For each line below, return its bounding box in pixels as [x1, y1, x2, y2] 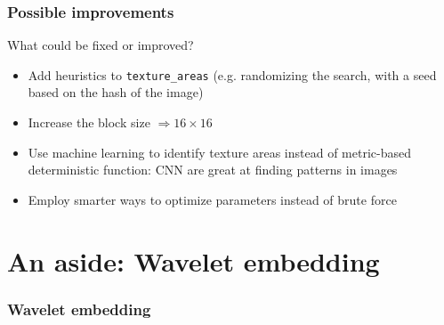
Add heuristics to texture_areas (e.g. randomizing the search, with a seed [28, 65, 437, 84]
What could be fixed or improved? [7, 36, 194, 54]
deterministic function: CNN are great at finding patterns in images [28, 160, 398, 179]
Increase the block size [28, 113, 150, 132]
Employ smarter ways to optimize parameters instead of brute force [28, 190, 397, 208]
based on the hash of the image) [28, 83, 204, 102]
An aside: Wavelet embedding [7, 242, 380, 279]
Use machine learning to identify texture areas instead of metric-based [28, 142, 411, 161]
